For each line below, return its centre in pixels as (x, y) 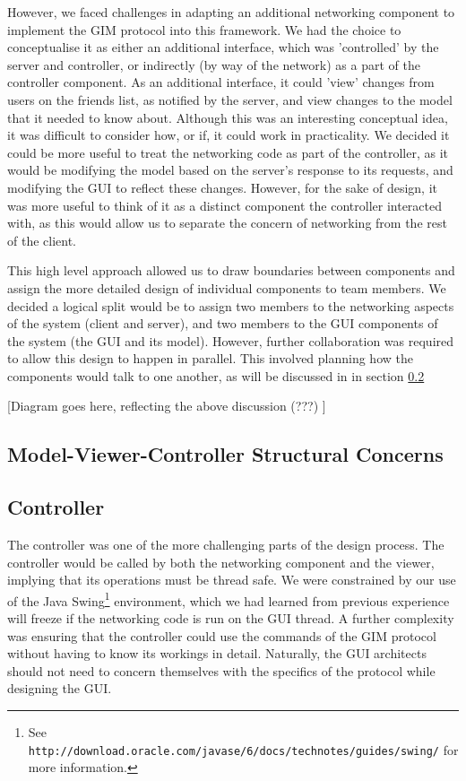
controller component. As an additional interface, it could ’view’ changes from (221, 82)
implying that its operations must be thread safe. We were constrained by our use (232, 580)
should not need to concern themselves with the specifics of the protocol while (221, 670)
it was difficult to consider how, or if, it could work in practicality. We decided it (229, 135)
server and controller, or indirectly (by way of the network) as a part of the (214, 64)
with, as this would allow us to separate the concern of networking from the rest (227, 223)
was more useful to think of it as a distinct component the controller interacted (225, 205)
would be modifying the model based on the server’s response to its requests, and (230, 170)
